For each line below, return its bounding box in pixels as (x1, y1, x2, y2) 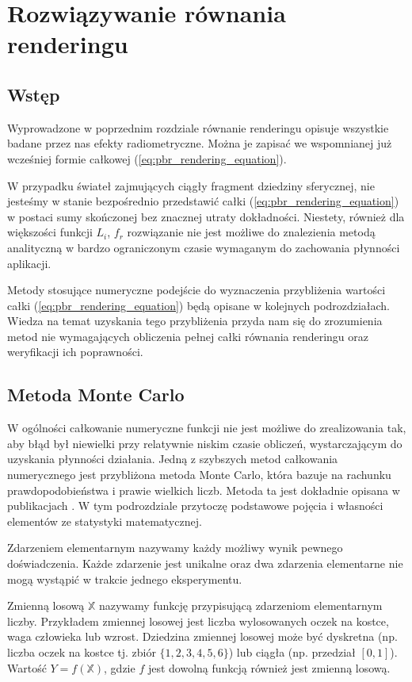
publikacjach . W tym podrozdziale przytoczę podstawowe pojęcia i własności (7, 497, 383, 514)
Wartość (7, 659, 47, 676)
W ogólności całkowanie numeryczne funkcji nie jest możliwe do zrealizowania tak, (7, 420, 406, 436)
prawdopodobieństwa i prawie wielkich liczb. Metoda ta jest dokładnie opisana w (7, 481, 400, 498)
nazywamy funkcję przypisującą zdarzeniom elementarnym (98, 597, 383, 614)
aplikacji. (7, 255, 51, 271)
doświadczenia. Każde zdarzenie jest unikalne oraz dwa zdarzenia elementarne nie (7, 555, 403, 572)
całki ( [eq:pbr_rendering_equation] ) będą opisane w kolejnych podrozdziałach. (7, 297, 390, 313)
